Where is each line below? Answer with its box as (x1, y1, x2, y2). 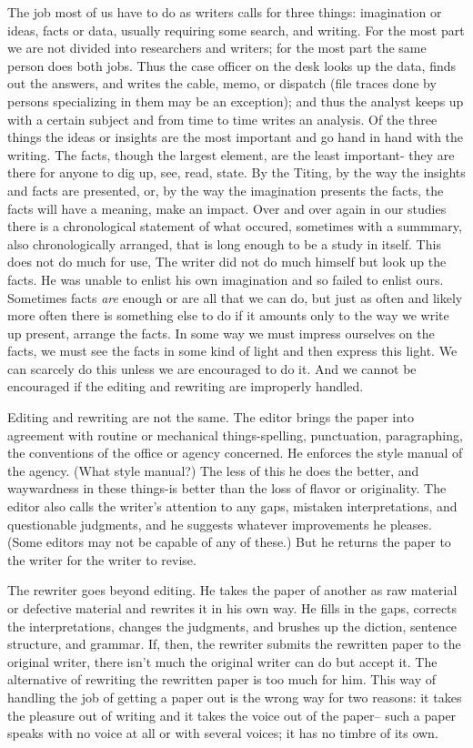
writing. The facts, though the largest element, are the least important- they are (7, 145, 455, 164)
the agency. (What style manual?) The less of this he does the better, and (7, 460, 419, 480)
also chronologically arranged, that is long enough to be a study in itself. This (7, 234, 441, 253)
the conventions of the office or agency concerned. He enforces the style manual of (7, 443, 463, 462)
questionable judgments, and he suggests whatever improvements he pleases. (7, 514, 432, 533)
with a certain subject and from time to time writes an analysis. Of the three (7, 109, 438, 128)
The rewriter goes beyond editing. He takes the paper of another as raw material (7, 581, 458, 600)
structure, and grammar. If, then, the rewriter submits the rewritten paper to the (7, 634, 461, 653)
